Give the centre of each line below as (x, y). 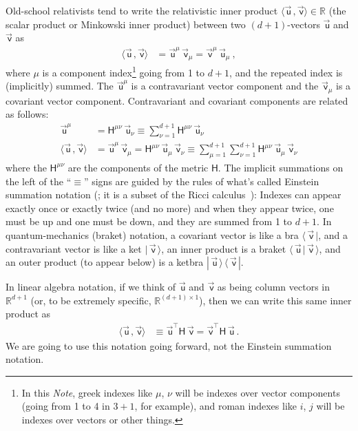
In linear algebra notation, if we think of (91, 287)
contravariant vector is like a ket (74, 248)
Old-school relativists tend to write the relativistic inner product (142, 10)
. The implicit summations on (281, 167)
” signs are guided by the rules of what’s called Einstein (201, 181)
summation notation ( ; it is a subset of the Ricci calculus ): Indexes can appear (173, 195)
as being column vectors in (273, 287)
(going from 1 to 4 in (66, 406)
